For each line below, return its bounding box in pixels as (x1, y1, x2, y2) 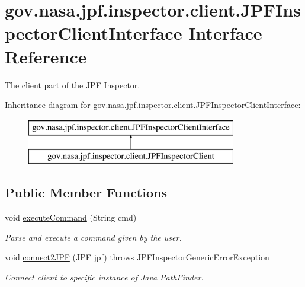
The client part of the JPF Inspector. (5, 78, 140, 91)
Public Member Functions (5, 183, 167, 202)
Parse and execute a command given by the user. (5, 231, 182, 243)
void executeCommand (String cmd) (5, 211, 137, 224)
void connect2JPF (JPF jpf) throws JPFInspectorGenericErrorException (5, 251, 269, 263)
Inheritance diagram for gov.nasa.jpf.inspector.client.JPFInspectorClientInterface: (5, 98, 301, 111)
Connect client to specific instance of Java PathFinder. (5, 270, 204, 283)
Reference (5, 44, 87, 68)
